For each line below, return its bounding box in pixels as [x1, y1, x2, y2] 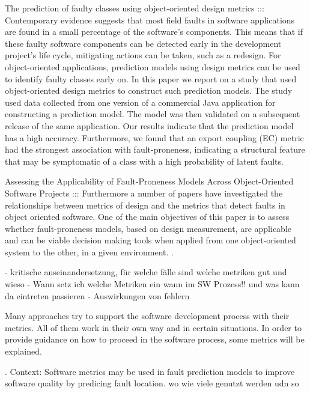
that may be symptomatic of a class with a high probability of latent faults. [5, 154, 284, 167]
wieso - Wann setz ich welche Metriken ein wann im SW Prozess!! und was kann [5, 278, 300, 290]
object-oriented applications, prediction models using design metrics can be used [5, 60, 300, 73]
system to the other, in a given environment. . [5, 245, 174, 258]
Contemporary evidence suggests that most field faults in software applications [5, 13, 295, 26]
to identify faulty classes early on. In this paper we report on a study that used [5, 72, 297, 85]
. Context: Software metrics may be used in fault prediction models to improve [5, 365, 295, 377]
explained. [5, 345, 42, 358]
